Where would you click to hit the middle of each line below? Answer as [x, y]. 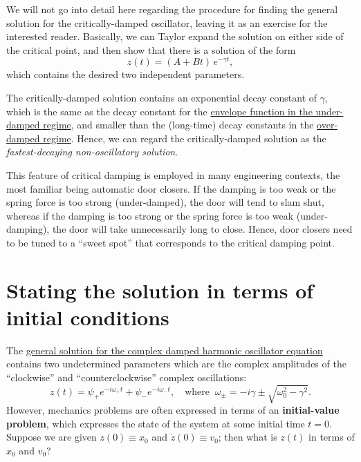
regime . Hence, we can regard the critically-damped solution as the [185, 138]
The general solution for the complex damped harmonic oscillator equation [165, 350]
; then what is [248, 437]
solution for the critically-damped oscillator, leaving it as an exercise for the [167, 22]
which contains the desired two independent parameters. [126, 74]
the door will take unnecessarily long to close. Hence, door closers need [202, 229]
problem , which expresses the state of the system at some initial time [156, 423]
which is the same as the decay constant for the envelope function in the [159, 111]
